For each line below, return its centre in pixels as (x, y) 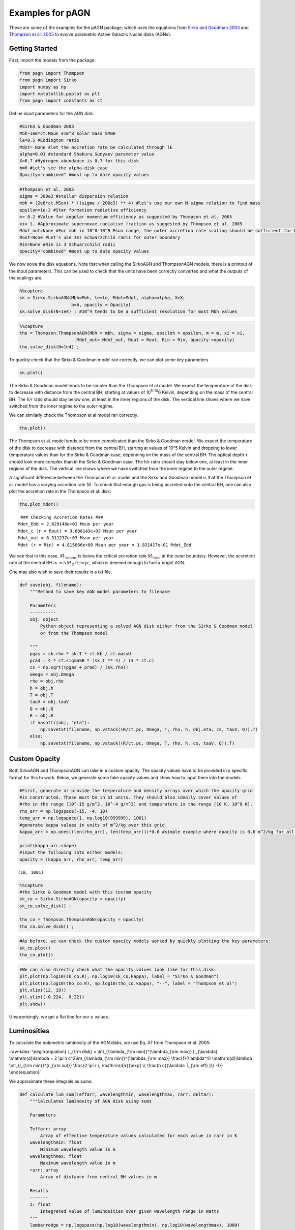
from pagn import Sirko (48, 80)
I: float (40, 1204)
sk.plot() (31, 372)
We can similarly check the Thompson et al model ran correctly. (74, 415)
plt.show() (32, 1004)
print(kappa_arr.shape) (48, 846)
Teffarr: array (48, 1129)
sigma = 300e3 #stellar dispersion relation (74, 196)
